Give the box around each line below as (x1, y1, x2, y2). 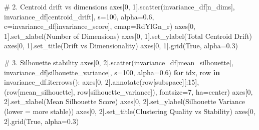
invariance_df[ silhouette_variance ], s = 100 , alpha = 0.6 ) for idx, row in (4, 67, 220, 77)
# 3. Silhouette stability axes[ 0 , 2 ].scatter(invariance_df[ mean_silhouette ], (4, 57, 233, 67)
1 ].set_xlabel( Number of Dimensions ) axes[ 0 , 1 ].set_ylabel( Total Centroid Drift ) (4, 30, 252, 41)
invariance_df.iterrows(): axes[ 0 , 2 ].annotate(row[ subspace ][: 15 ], (4, 77, 199, 87)
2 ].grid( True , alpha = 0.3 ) (4, 116, 79, 126)
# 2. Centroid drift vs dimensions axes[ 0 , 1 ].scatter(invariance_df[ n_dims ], (4, 1, 235, 11)
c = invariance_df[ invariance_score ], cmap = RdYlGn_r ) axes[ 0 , (4, 21, 195, 31)
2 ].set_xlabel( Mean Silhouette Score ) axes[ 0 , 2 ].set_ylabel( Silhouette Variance (4, 96, 245, 107)
